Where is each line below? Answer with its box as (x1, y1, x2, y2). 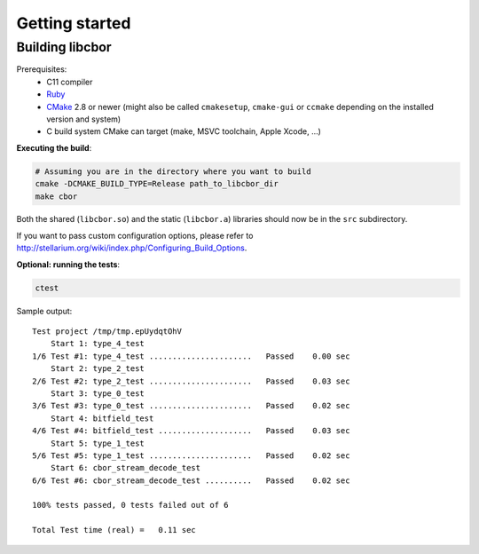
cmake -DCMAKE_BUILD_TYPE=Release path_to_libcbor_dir (35, 178, 279, 189)
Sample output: (16, 305, 73, 316)
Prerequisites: (16, 64, 67, 75)
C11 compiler (46, 76, 93, 87)
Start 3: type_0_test (50, 388, 145, 399)
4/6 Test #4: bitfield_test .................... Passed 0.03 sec (32, 426, 350, 436)
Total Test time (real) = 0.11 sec (32, 525, 197, 535)
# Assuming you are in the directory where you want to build (35, 166, 311, 177)
